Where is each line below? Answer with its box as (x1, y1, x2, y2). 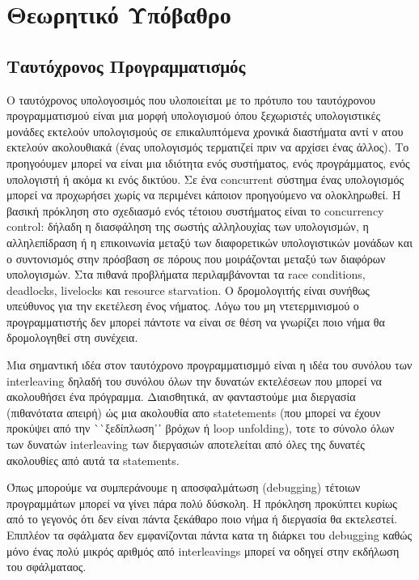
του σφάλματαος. (6, 558, 87, 575)
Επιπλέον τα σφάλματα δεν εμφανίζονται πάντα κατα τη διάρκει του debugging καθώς (6, 527, 413, 544)
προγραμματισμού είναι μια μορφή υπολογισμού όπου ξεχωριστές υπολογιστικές (6, 107, 380, 124)
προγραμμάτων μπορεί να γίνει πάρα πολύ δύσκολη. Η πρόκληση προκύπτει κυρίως (6, 494, 397, 511)
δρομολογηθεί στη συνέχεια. (6, 329, 138, 346)
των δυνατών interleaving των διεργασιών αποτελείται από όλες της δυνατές (6, 436, 365, 453)
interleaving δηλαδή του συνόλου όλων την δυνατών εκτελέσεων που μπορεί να (6, 372, 382, 389)
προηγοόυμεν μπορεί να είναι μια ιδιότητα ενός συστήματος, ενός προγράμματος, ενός (6, 154, 410, 171)
